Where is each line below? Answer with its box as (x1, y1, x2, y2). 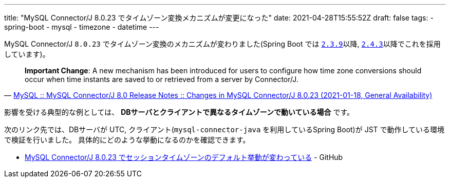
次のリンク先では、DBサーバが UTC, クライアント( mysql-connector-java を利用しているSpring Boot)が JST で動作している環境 (4, 125, 445, 134)
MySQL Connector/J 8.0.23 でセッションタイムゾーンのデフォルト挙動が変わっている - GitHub (25, 153, 343, 161)
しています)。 (4, 50, 50, 58)
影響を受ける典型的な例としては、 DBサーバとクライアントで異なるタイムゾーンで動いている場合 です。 (4, 108, 354, 116)
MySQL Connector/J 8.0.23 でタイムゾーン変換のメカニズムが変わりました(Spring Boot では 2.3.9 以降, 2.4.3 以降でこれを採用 (4, 39, 441, 48)
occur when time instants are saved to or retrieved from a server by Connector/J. (25, 75, 298, 84)
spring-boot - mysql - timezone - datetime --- (4, 23, 159, 31)
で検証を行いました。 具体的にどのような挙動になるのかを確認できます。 (4, 135, 250, 144)
